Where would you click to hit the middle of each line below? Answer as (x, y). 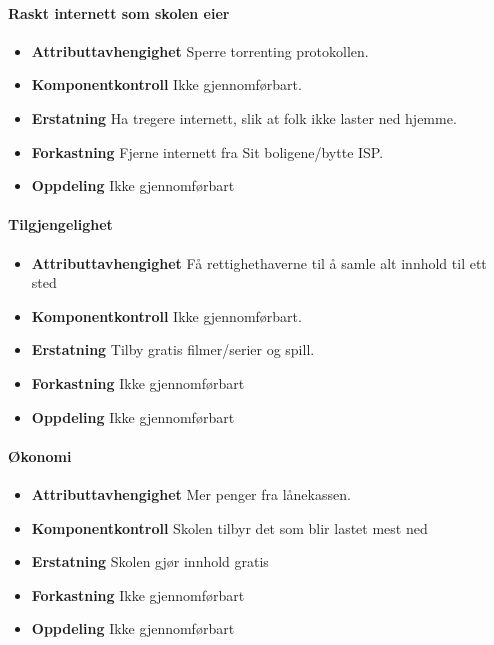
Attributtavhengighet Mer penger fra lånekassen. (191, 493)
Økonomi (40, 455)
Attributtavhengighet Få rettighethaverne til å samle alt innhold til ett (259, 262)
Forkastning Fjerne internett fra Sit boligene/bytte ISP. (207, 151)
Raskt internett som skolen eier (119, 12)
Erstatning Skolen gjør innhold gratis (150, 561)
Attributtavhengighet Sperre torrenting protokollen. (200, 50)
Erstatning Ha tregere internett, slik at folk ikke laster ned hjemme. (244, 117)
